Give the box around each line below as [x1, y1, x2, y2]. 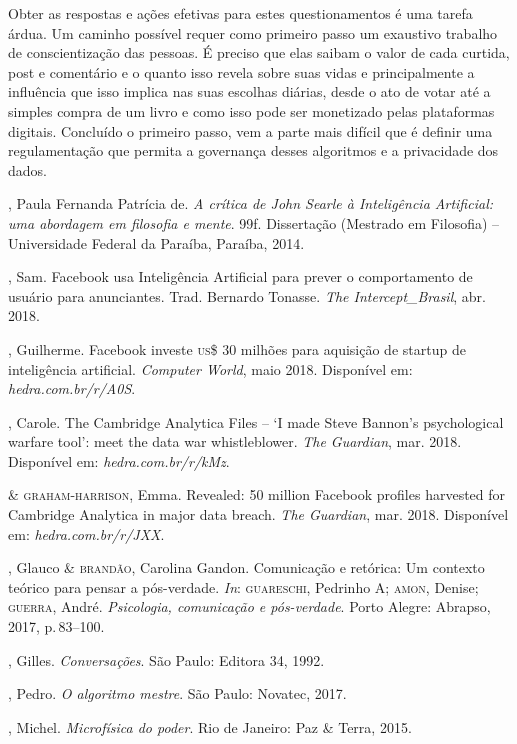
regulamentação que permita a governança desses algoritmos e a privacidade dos [8, 140, 499, 161]
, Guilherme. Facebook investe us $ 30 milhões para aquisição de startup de [8, 338, 466, 359]
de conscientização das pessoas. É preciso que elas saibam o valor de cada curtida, [8, 42, 510, 63]
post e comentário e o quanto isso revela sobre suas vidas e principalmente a [8, 61, 475, 82]
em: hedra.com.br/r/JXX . [8, 523, 165, 544]
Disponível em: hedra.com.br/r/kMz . [8, 450, 230, 471]
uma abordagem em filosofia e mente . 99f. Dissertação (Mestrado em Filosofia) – [8, 212, 500, 233]
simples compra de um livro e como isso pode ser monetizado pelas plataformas [8, 100, 495, 121]
